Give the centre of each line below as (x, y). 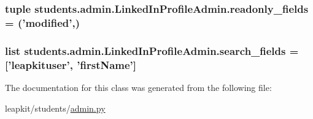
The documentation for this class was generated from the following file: (138, 87)
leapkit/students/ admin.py (55, 108)
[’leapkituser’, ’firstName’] (71, 64)
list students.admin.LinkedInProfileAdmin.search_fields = (152, 50)
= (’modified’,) (42, 22)
